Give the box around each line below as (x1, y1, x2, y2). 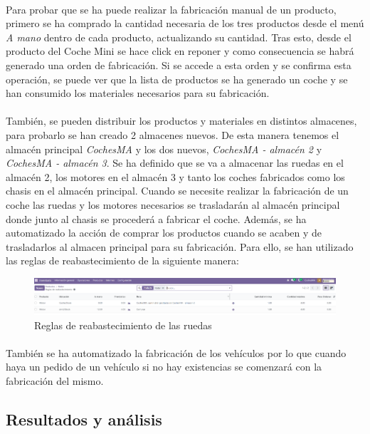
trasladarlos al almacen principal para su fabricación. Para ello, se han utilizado (6, 239, 354, 254)
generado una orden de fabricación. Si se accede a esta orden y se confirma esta (6, 57, 351, 72)
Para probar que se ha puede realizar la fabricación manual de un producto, (6, 1, 337, 16)
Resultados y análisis (6, 408, 162, 430)
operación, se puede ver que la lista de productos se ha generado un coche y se (6, 71, 348, 86)
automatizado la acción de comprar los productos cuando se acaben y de (6, 225, 322, 240)
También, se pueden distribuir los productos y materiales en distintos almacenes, (6, 113, 357, 128)
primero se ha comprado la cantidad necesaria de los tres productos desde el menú (6, 16, 364, 31)
